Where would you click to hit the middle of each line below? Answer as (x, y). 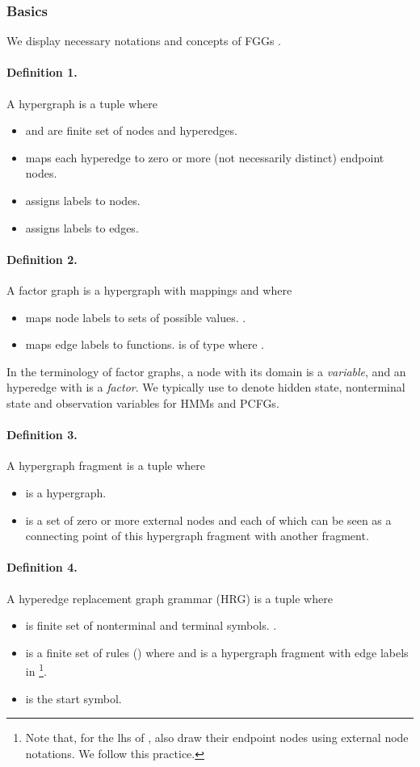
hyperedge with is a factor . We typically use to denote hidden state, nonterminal (206, 387)
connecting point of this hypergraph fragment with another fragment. (197, 536)
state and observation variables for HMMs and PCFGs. (143, 402)
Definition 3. (42, 435)
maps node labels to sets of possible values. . (136, 317)
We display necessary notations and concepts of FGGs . (144, 41)
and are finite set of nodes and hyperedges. (131, 130)
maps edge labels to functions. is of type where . (145, 344)
